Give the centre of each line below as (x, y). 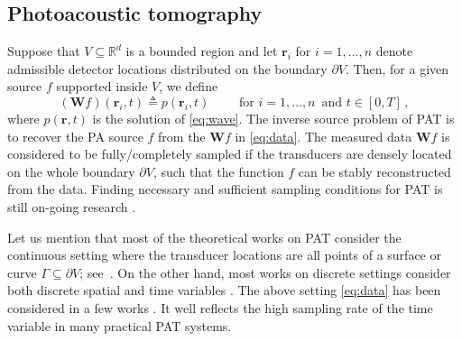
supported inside (102, 86)
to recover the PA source (75, 136)
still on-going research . (72, 206)
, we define (189, 86)
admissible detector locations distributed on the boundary (167, 68)
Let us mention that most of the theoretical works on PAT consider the (204, 237)
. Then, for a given (397, 68)
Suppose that (44, 51)
